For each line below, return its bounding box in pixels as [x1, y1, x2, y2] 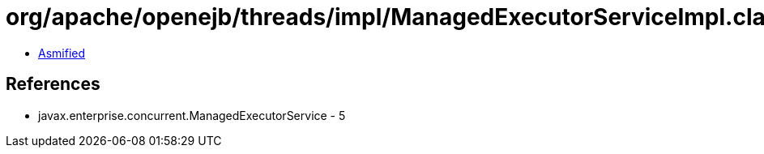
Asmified [38, 45, 86, 60]
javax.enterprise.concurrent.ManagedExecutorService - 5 [38, 108, 346, 122]
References [6, 74, 100, 95]
